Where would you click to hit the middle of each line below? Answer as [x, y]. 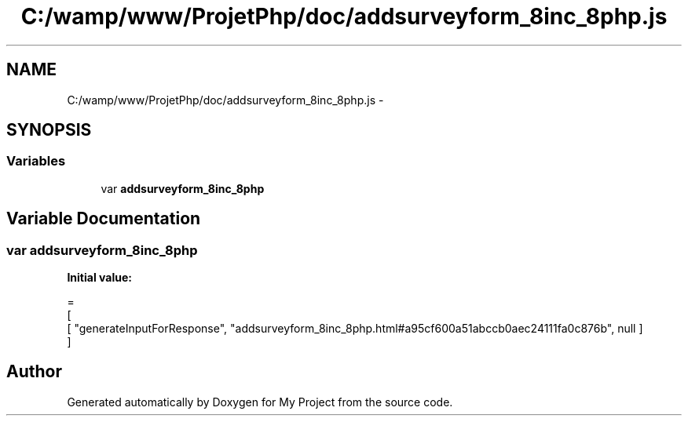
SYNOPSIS [49, 130]
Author [34, 372]
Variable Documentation [104, 219]
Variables [36, 161]
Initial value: [99, 278]
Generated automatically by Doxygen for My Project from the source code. [260, 402]
